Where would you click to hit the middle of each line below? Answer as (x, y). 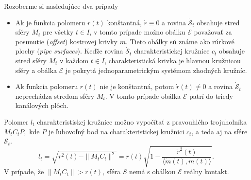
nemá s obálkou (152, 171)
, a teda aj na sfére (219, 131)
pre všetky (58, 32)
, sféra (112, 171)
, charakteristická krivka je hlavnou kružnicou (173, 60)
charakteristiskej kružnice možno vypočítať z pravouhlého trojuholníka (142, 121)
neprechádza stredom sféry (55, 96)
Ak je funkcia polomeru (50, 22)
